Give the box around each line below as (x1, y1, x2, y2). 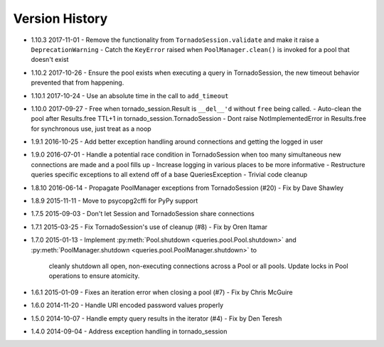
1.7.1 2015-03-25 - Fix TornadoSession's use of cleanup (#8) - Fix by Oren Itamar (31, 223, 268, 231)
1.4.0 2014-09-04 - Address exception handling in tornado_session (31, 327, 228, 336)
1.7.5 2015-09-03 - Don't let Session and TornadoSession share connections (31, 210, 255, 218)
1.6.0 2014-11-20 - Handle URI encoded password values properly (31, 301, 224, 309)
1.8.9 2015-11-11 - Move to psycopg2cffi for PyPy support (31, 196, 198, 205)
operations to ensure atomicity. (48, 272, 140, 280)
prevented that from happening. (31, 78, 124, 87)
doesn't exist (31, 55, 69, 64)
